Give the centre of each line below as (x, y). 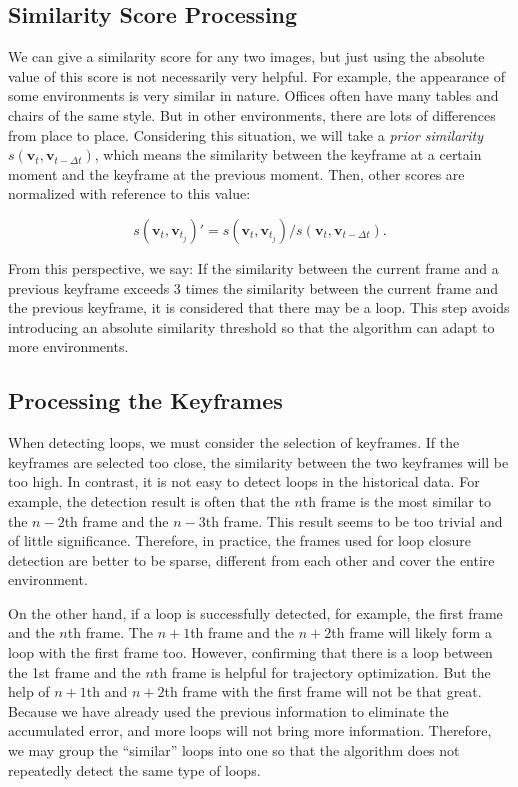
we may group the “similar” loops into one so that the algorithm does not (234, 750)
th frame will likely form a (411, 632)
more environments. (68, 346)
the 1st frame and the (74, 671)
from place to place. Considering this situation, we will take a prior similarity (246, 134)
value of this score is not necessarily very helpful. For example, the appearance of (256, 75)
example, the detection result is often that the (149, 500)
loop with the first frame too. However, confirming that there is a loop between (250, 652)
